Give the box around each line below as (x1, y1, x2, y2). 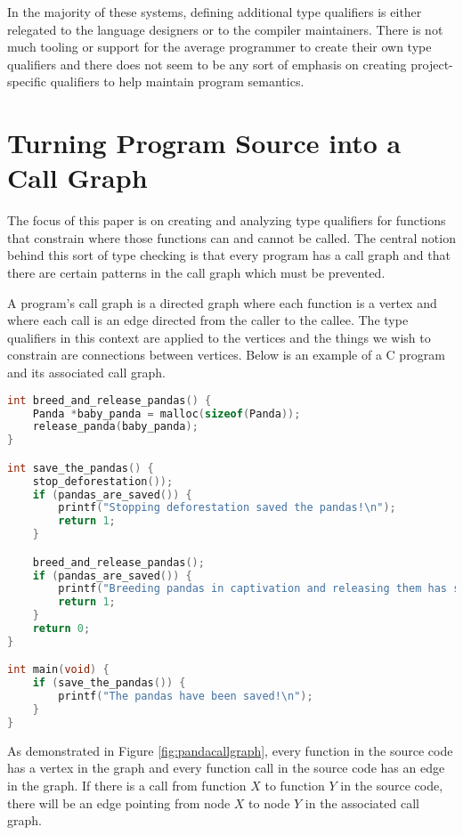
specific (7, 72, 47, 91)
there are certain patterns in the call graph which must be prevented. (7, 263, 386, 282)
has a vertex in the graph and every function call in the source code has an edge (7, 758, 445, 777)
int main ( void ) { (7, 663, 110, 677)
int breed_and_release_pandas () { (7, 393, 212, 407)
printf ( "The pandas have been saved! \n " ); (58, 690, 313, 703)
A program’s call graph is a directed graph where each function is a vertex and (7, 293, 437, 312)
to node (248, 793, 290, 812)
